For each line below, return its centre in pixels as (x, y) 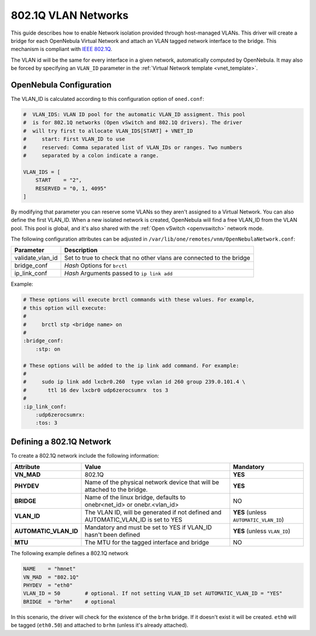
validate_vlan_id (36, 258)
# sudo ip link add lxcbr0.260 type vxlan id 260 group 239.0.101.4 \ (134, 382)
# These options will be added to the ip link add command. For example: (131, 366)
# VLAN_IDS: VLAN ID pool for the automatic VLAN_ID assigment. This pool (134, 114)
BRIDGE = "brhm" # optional (70, 602)
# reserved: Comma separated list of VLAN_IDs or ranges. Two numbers (133, 147)
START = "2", (59, 180)
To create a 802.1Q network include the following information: (85, 455)
